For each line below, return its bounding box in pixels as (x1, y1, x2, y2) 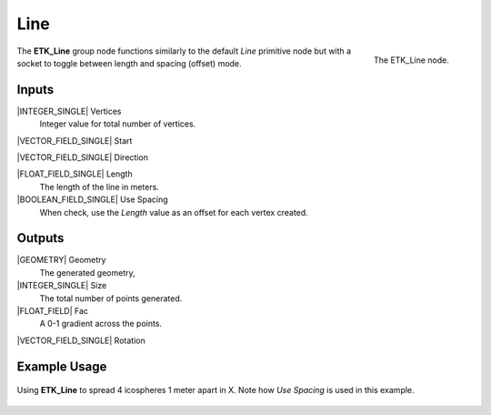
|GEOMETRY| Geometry (16, 255, 106, 266)
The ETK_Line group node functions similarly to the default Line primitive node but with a (16, 46, 352, 56)
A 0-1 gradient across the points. (39, 319, 163, 329)
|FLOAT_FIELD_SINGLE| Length (16, 168, 133, 179)
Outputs (16, 230, 65, 246)
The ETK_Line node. (373, 55, 449, 66)
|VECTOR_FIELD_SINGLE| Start (16, 135, 133, 146)
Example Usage (16, 359, 107, 374)
